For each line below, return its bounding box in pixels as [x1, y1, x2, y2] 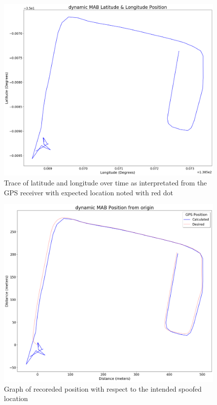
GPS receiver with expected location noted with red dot [4, 187, 174, 197]
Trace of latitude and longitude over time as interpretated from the [4, 177, 207, 187]
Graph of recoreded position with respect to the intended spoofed [4, 383, 202, 394]
